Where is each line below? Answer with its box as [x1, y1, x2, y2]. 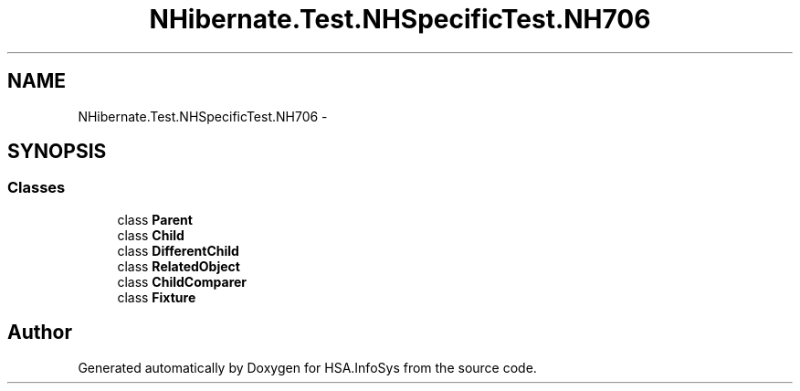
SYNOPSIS [7, 140, 107, 164]
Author [7, 321, 72, 344]
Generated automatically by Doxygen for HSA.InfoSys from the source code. [78, 359, 537, 375]
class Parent [117, 211, 193, 227]
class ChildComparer [117, 273, 247, 290]
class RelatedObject [117, 258, 240, 274]
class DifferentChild [117, 242, 239, 259]
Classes [7, 178, 66, 197]
